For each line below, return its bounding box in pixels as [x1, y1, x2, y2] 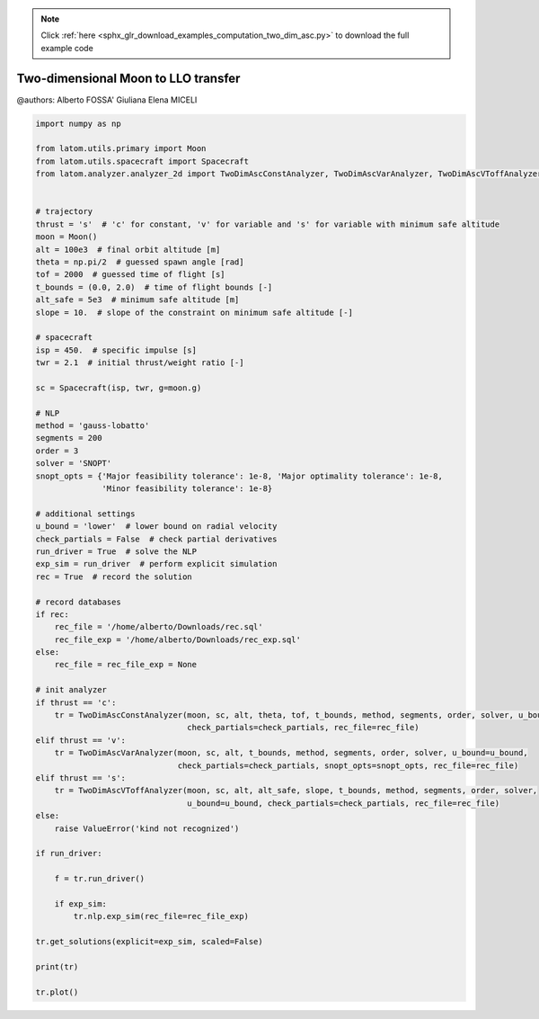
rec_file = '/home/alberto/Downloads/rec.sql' [54, 621, 264, 632]
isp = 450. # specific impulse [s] [35, 344, 198, 355]
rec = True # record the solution [35, 571, 192, 582]
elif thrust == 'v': [35, 735, 126, 746]
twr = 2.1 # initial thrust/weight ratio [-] [35, 358, 244, 368]
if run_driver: [35, 848, 102, 859]
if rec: [35, 609, 69, 620]
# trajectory [35, 207, 93, 217]
